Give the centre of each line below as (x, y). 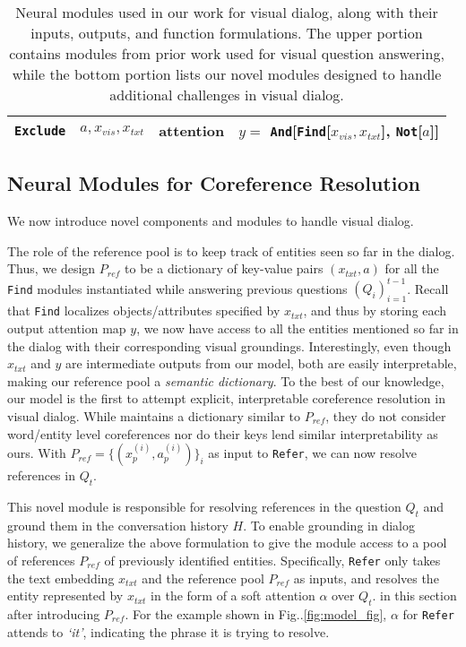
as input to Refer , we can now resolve (313, 453)
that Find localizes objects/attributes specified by (144, 311)
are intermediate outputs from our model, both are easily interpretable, (261, 363)
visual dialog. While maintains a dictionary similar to (154, 415)
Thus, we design (52, 268)
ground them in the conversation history (118, 525)
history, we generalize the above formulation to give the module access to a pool (227, 543)
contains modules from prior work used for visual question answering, (227, 53)
